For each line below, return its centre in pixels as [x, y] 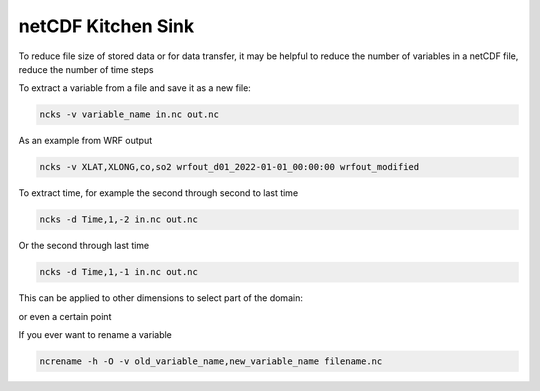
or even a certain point [65, 316]
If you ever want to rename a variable [95, 334]
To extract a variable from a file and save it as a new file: [135, 88]
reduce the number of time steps [86, 69]
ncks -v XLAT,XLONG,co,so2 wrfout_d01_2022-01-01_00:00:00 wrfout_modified [229, 167]
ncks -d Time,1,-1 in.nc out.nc [119, 272]
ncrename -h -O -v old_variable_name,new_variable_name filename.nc [211, 361]
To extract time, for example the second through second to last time [158, 193]
